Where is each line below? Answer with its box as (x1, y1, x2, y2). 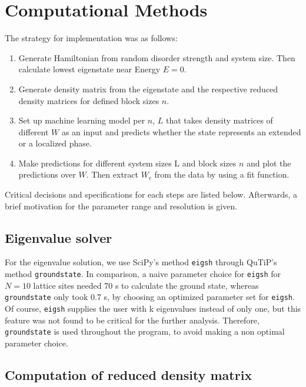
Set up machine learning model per (18, 114, 145, 126)
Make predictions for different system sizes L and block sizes (18, 156, 237, 169)
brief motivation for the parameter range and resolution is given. (5, 199, 238, 212)
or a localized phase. (18, 137, 92, 149)
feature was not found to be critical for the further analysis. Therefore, (5, 313, 260, 326)
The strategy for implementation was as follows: (5, 32, 178, 44)
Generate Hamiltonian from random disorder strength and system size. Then (18, 51, 295, 64)
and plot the (246, 156, 291, 169)
